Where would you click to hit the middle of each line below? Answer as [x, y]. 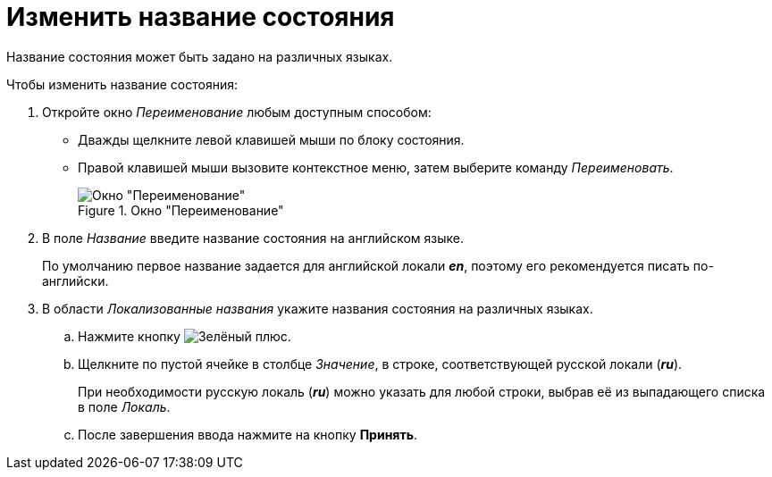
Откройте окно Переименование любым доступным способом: [237, 112]
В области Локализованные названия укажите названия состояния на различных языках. [318, 308]
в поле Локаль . [124, 406]
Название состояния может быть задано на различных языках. [200, 56]
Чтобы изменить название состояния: [122, 84]
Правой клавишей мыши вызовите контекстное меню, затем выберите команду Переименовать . [376, 167]
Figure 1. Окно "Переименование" [181, 210]
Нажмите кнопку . [185, 336]
